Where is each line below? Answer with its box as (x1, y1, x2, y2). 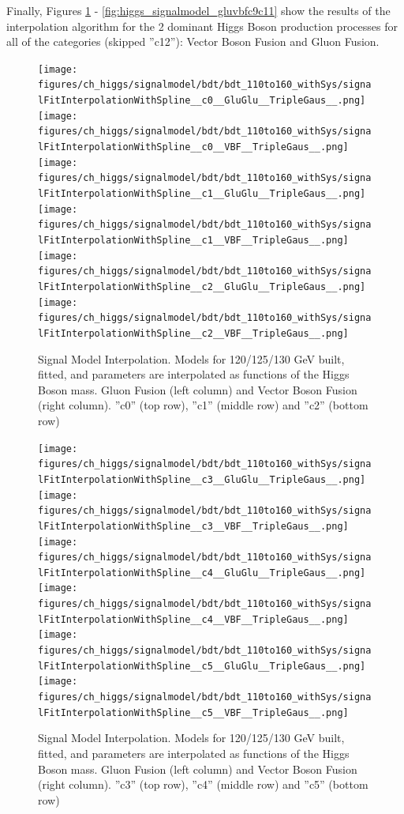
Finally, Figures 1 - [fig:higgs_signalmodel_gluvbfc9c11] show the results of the (6, 2, 391, 18)
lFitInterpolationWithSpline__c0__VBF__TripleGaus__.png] (38, 141, 349, 153)
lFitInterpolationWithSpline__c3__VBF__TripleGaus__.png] (38, 520, 349, 532)
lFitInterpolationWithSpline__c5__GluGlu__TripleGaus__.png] (38, 660, 366, 672)
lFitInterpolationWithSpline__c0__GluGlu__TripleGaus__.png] (38, 95, 366, 107)
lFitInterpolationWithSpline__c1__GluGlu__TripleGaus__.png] (38, 188, 366, 200)
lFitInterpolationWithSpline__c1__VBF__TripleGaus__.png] (38, 235, 349, 246)
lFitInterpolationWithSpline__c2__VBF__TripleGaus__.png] (38, 327, 349, 339)
